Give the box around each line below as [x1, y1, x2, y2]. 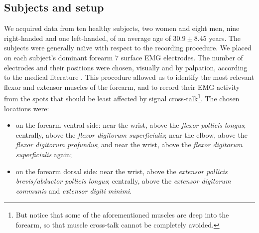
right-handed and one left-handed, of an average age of [4, 32, 171, 43]
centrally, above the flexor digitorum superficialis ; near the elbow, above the [15, 129, 248, 140]
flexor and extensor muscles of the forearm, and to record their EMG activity [4, 81, 240, 92]
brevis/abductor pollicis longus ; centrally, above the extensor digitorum [15, 176, 231, 186]
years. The [209, 32, 241, 43]
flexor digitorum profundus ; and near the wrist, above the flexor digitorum [15, 139, 243, 150]
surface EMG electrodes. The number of [121, 52, 243, 62]
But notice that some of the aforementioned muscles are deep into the [15, 210, 229, 220]
